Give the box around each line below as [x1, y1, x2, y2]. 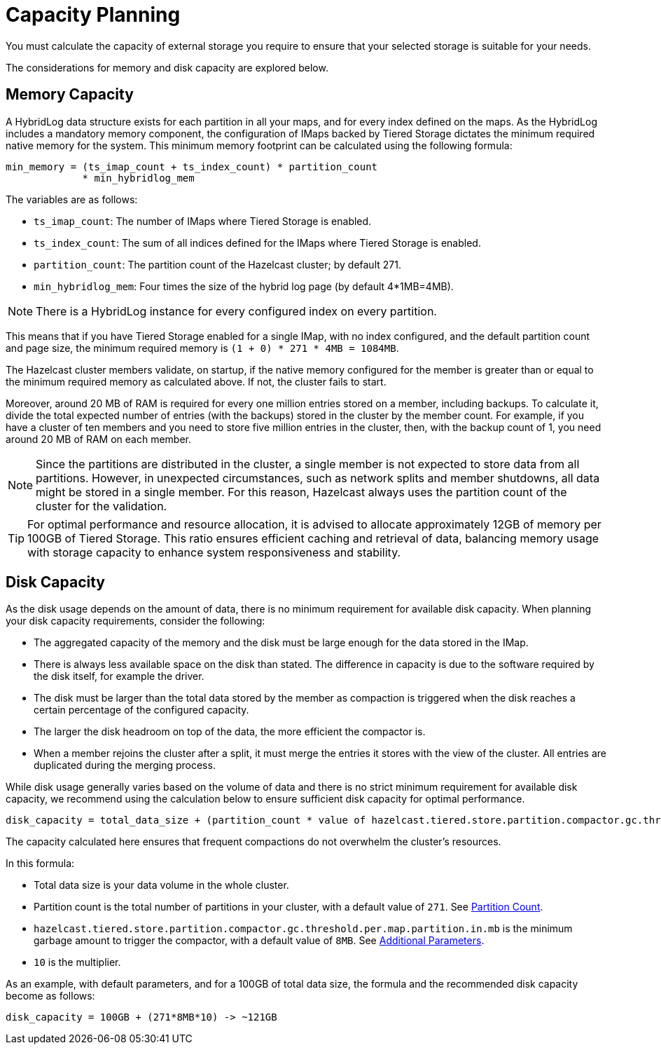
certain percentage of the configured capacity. [34, 704, 249, 716]
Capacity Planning [6, 3, 181, 27]
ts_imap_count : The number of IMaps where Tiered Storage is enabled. [34, 214, 372, 227]
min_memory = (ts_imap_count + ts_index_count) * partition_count [6, 161, 378, 172]
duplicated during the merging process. [34, 759, 216, 772]
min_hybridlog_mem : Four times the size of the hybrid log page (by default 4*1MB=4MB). [34, 280, 454, 292]
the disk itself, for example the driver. [34, 670, 204, 683]
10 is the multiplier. [34, 956, 121, 969]
